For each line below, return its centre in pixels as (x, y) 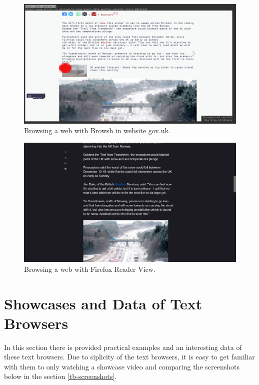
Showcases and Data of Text (103, 303)
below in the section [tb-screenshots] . (60, 376)
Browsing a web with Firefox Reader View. (90, 269)
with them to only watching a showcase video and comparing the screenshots (122, 366)
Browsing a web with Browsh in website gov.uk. (97, 130)
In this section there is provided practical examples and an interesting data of (123, 347)
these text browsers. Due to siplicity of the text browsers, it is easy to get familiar (129, 357)
